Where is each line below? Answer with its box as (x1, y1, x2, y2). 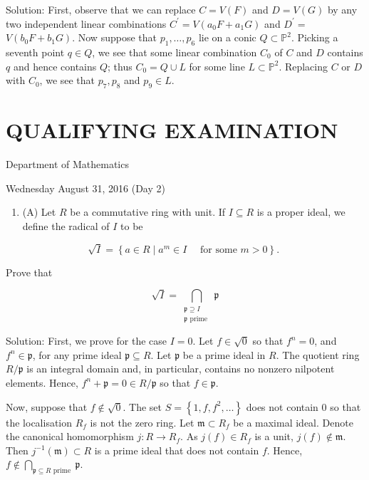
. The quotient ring (276, 347, 360, 362)
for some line (189, 58, 245, 73)
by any (327, 2, 358, 16)
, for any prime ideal (32, 347, 122, 362)
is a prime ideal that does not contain (94, 442, 259, 457)
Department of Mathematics (6, 157, 129, 172)
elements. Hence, (6, 375, 78, 390)
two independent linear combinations (6, 16, 167, 31)
